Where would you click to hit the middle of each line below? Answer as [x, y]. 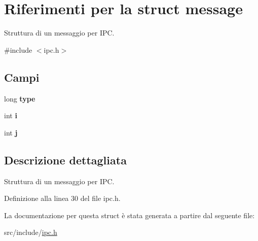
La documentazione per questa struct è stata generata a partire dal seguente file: [130, 215]
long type [20, 98]
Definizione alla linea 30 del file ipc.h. [62, 198]
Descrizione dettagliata [65, 160]
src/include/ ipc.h [31, 232]
